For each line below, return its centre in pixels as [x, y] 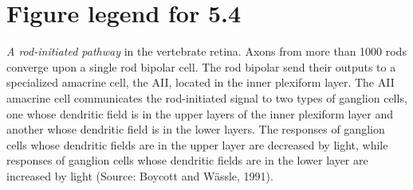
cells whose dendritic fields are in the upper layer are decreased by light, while [197, 144]
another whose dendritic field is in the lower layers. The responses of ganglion [196, 129]
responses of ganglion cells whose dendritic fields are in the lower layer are [187, 160]
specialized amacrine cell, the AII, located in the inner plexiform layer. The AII [201, 82]
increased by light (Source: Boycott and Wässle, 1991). [140, 175]
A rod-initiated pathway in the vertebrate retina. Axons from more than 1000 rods [206, 51]
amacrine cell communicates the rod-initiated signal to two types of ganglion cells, [207, 97]
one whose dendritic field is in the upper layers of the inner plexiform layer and [200, 113]
